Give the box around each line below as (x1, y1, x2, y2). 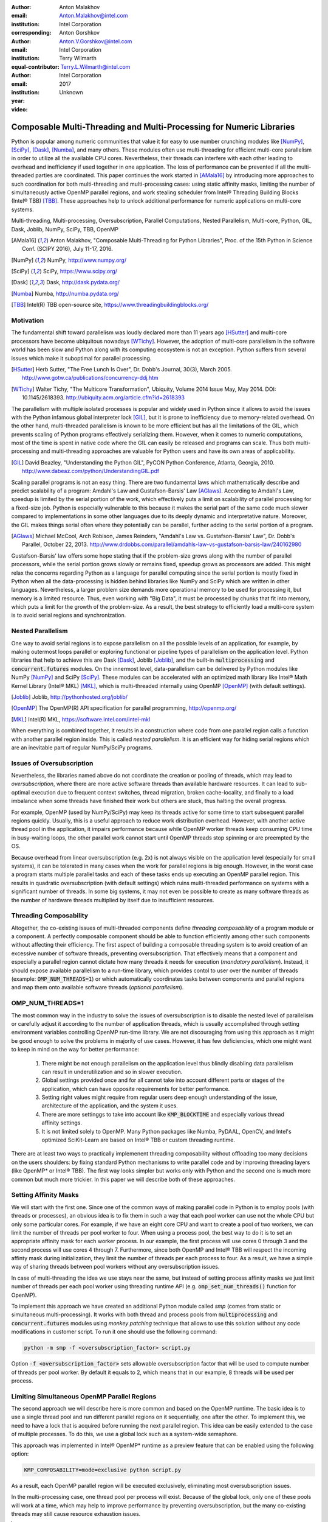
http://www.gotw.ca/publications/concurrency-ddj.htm (22, 374, 159, 382)
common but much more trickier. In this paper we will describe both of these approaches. (11, 1176, 236, 1183)
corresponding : (11, 29, 52, 37)
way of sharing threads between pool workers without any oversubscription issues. (11, 1263, 220, 1271)
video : (11, 105, 28, 113)
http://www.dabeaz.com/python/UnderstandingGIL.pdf (22, 468, 160, 475)
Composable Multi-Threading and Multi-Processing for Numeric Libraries (11, 122, 295, 132)
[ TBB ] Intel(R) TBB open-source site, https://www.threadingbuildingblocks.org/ (11, 301, 209, 309)
